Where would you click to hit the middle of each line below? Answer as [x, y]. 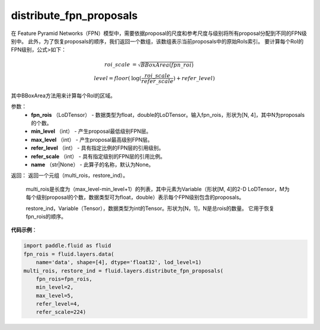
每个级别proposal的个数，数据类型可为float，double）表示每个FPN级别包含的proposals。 [135, 197]
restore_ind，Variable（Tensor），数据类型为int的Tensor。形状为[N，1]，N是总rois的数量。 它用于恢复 [150, 208]
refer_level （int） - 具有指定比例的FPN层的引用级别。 [97, 148]
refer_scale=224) [61, 312]
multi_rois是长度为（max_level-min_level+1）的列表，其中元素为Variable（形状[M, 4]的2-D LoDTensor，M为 [158, 189]
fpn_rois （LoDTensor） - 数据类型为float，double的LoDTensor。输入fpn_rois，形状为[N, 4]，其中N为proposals [168, 115]
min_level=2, [55, 287]
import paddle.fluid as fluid [67, 246]
